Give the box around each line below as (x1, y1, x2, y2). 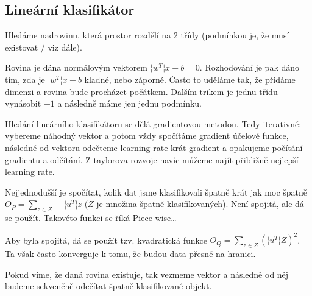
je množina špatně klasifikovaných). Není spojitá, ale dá (96, 197, 304, 210)
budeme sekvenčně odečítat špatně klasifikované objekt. (5, 280, 212, 292)
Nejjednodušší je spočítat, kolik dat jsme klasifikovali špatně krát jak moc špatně (5, 185, 308, 198)
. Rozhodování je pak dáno (199, 61, 299, 74)
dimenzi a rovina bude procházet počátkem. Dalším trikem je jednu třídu (5, 85, 278, 97)
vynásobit (5, 97, 41, 110)
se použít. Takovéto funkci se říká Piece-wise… (5, 211, 177, 224)
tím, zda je (5, 72, 45, 85)
